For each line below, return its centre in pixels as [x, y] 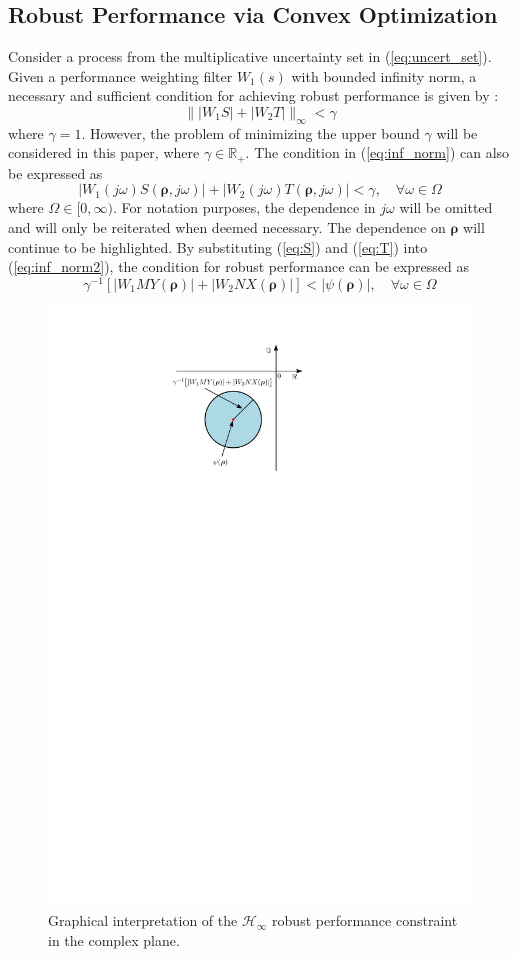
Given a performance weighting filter [120, 75]
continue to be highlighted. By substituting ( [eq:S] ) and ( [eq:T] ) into [218, 246]
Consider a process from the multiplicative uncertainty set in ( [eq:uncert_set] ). [250, 56]
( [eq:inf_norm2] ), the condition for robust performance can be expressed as [239, 266]
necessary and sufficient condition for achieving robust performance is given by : [253, 95]
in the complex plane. [114, 939]
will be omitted [446, 207]
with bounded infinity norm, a [384, 75]
